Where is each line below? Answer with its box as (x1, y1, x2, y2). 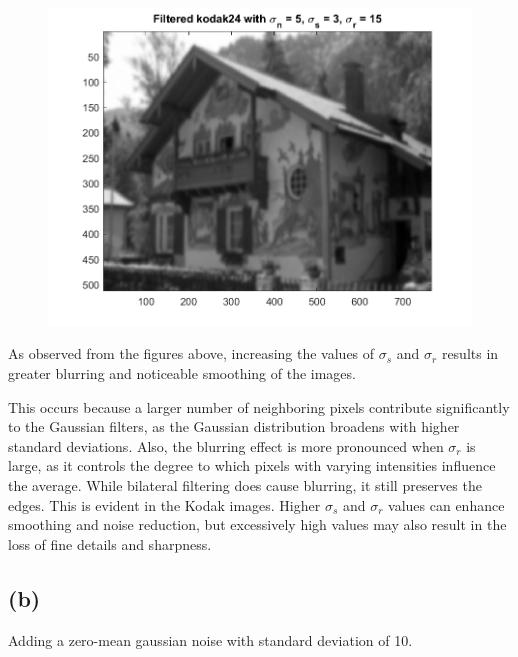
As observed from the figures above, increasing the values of (8, 343, 375, 364)
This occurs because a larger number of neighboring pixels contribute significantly (8, 396, 510, 417)
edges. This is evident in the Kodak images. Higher (8, 494, 321, 515)
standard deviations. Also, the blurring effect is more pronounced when (8, 435, 444, 456)
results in (441, 343, 499, 364)
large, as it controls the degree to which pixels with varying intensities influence (8, 455, 496, 476)
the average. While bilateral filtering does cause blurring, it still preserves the (8, 475, 482, 496)
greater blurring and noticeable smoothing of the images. (8, 363, 356, 384)
